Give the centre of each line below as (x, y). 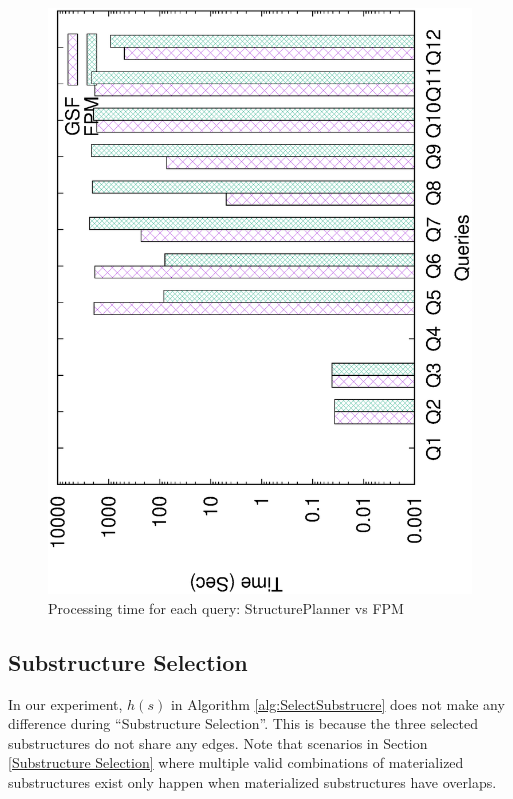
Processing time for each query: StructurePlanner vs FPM (226, 607)
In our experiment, (65, 703)
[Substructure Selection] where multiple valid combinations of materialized (236, 762)
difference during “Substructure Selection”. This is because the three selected (243, 723)
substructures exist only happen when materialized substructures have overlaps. (252, 781)
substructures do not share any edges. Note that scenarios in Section (218, 742)
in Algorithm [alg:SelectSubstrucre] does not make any (337, 703)
